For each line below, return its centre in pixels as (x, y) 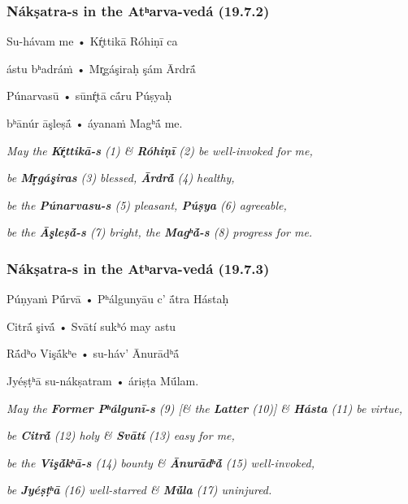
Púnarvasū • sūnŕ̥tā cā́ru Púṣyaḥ (89, 96)
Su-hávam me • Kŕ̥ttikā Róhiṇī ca (92, 41)
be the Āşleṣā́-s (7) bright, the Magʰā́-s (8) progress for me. (160, 232)
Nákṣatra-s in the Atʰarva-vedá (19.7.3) (138, 268)
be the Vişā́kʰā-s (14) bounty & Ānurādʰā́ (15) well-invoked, (161, 462)
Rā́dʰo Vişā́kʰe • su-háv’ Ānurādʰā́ (93, 353)
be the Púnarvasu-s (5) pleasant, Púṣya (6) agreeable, (147, 204)
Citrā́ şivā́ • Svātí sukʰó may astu (91, 326)
